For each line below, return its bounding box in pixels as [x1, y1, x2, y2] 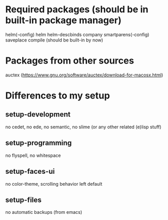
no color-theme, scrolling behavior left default [5, 181, 103, 187]
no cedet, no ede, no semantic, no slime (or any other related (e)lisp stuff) [5, 124, 162, 130]
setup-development [5, 110, 71, 119]
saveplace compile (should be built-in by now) [5, 37, 104, 43]
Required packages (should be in [5, 4, 149, 15]
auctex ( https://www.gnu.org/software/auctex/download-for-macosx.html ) [5, 72, 163, 78]
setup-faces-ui [5, 167, 55, 176]
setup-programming [5, 138, 72, 147]
